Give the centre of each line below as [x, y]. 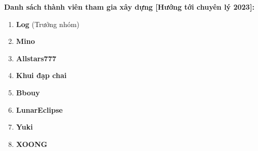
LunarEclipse [39, 109]
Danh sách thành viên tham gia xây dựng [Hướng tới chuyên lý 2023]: [129, 7]
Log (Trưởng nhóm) [48, 24]
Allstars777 [36, 58]
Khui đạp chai [41, 75]
